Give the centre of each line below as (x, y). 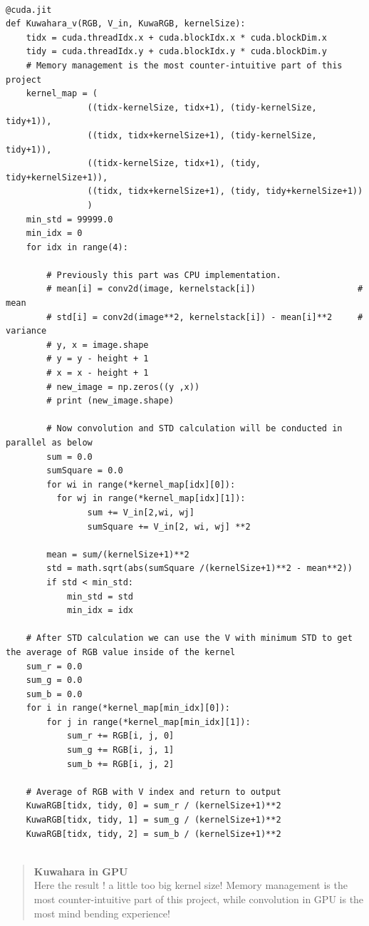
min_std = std (100, 596)
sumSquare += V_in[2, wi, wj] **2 (169, 526)
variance (26, 331)
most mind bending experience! (102, 913)
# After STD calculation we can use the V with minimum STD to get (189, 638)
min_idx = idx (100, 611)
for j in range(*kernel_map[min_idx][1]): (149, 722)
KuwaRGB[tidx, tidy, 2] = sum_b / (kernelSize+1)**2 (154, 834)
